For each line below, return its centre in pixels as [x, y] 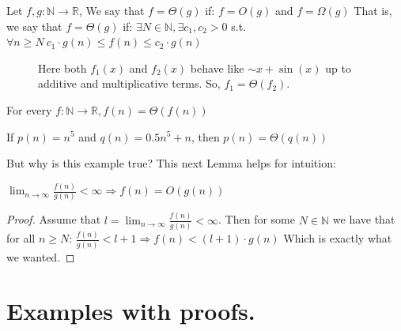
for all [21, 238]
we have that [364, 219]
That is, [373, 10]
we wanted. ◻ [41, 256]
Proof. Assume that [54, 219]
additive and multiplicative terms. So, [129, 83]
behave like [217, 68]
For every [29, 109]
